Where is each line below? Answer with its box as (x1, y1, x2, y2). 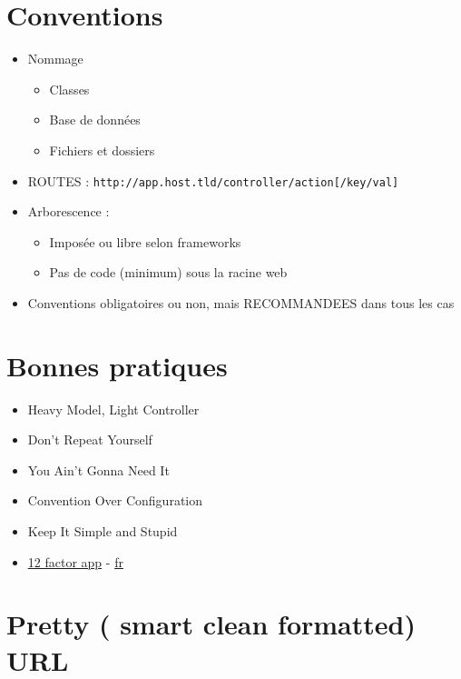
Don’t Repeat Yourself (27, 430, 152, 449)
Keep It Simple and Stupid (27, 522, 178, 541)
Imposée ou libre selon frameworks (49, 232, 241, 251)
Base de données (49, 110, 141, 129)
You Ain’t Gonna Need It (27, 460, 170, 479)
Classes (49, 79, 90, 98)
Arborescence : (27, 202, 110, 221)
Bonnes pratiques (6, 346, 228, 384)
